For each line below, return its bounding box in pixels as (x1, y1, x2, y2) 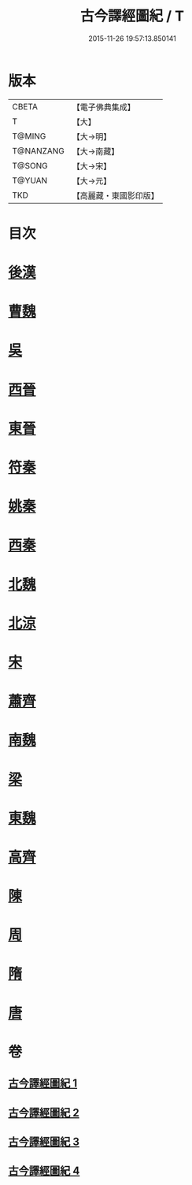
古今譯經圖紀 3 (8, 1135, 80, 1148)
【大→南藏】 (72, 146, 120, 157)
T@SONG (12, 160, 49, 171)
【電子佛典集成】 (72, 102, 136, 113)
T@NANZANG (12, 145, 65, 156)
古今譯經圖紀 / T (79, 7, 185, 25)
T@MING (12, 131, 46, 142)
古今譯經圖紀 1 (8, 1076, 78, 1091)
